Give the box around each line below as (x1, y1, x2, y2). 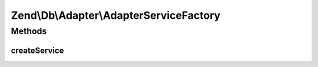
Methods (11, 26, 47, 36)
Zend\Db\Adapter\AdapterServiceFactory (11, 9, 221, 22)
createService (11, 45, 64, 55)
